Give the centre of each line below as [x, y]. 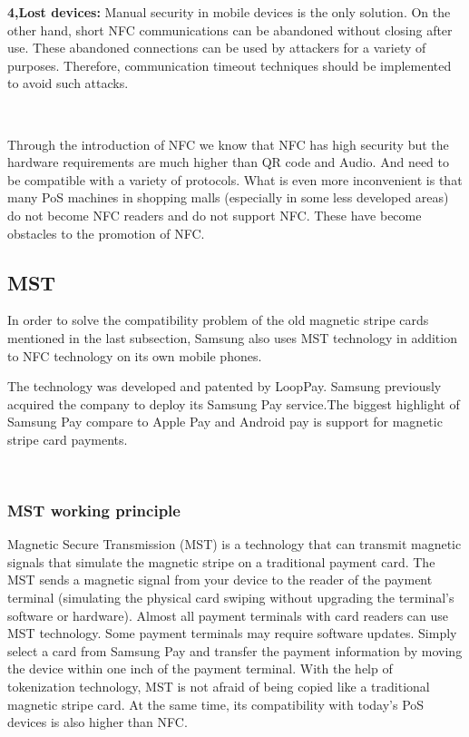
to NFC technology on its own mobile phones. [135, 355]
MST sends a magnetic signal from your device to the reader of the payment [220, 580]
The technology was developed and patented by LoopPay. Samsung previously [225, 386]
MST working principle [94, 510]
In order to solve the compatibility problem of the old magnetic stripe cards [218, 320]
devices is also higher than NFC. [98, 722]
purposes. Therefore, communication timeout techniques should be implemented [230, 65]
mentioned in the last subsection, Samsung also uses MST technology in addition [232, 337]
